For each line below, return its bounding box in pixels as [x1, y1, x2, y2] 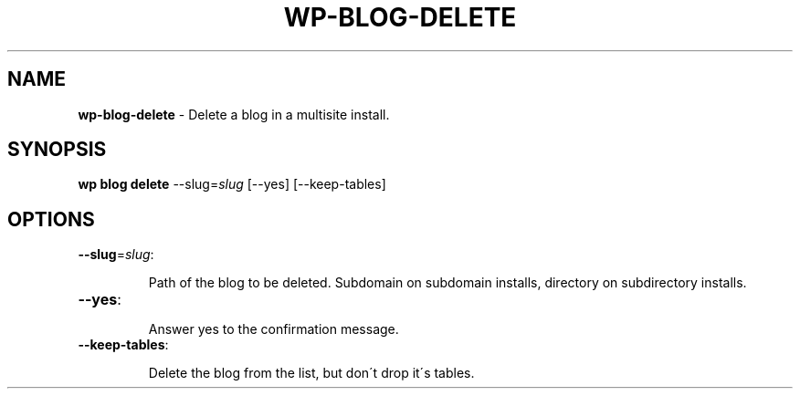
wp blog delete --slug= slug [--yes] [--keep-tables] [78, 176, 386, 193]
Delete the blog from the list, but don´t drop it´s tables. [148, 365, 475, 381]
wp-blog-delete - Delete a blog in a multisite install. [78, 106, 390, 122]
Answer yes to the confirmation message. [148, 321, 399, 338]
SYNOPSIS [7, 138, 107, 162]
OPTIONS [7, 207, 95, 231]
